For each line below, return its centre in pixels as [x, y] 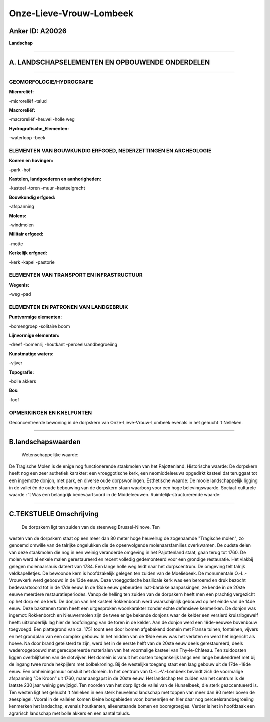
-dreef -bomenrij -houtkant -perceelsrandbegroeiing [63, 344]
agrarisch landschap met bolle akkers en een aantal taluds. [70, 713]
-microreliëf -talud [28, 101]
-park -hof [20, 170]
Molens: [18, 216]
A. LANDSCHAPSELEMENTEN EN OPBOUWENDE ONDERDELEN [110, 62]
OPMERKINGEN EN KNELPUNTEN [51, 412]
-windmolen [22, 225]
